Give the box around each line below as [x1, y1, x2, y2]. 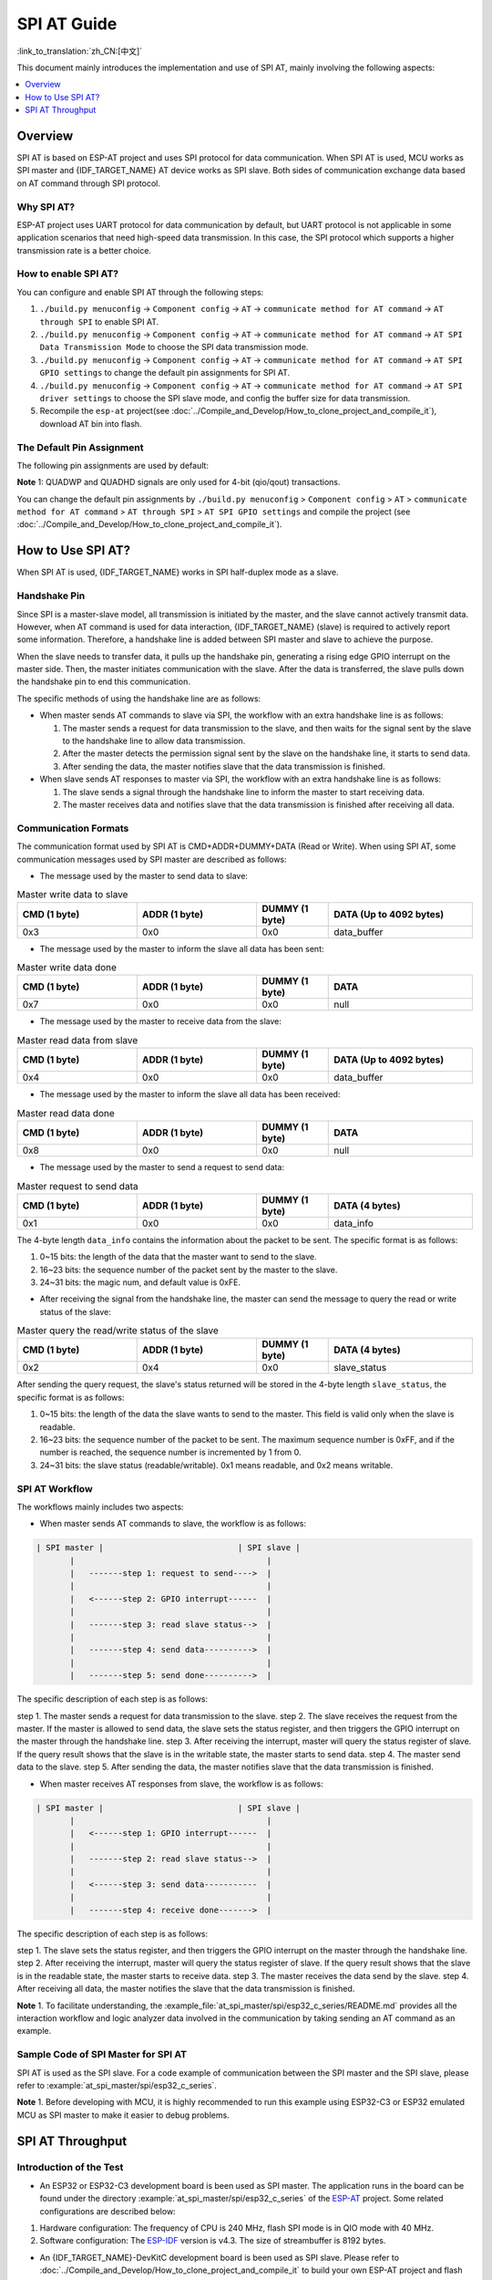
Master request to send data [16, 1179, 138, 1192]
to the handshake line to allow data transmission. [62, 735, 246, 747]
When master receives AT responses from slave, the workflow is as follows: [39, 1778, 323, 1789]
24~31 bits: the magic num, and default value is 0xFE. [39, 1277, 241, 1288]
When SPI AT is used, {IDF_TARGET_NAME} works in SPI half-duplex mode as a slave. [16, 566, 339, 578]
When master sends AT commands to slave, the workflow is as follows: [39, 1518, 307, 1529]
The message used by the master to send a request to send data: [39, 1161, 285, 1172]
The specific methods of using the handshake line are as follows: [16, 693, 261, 704]
